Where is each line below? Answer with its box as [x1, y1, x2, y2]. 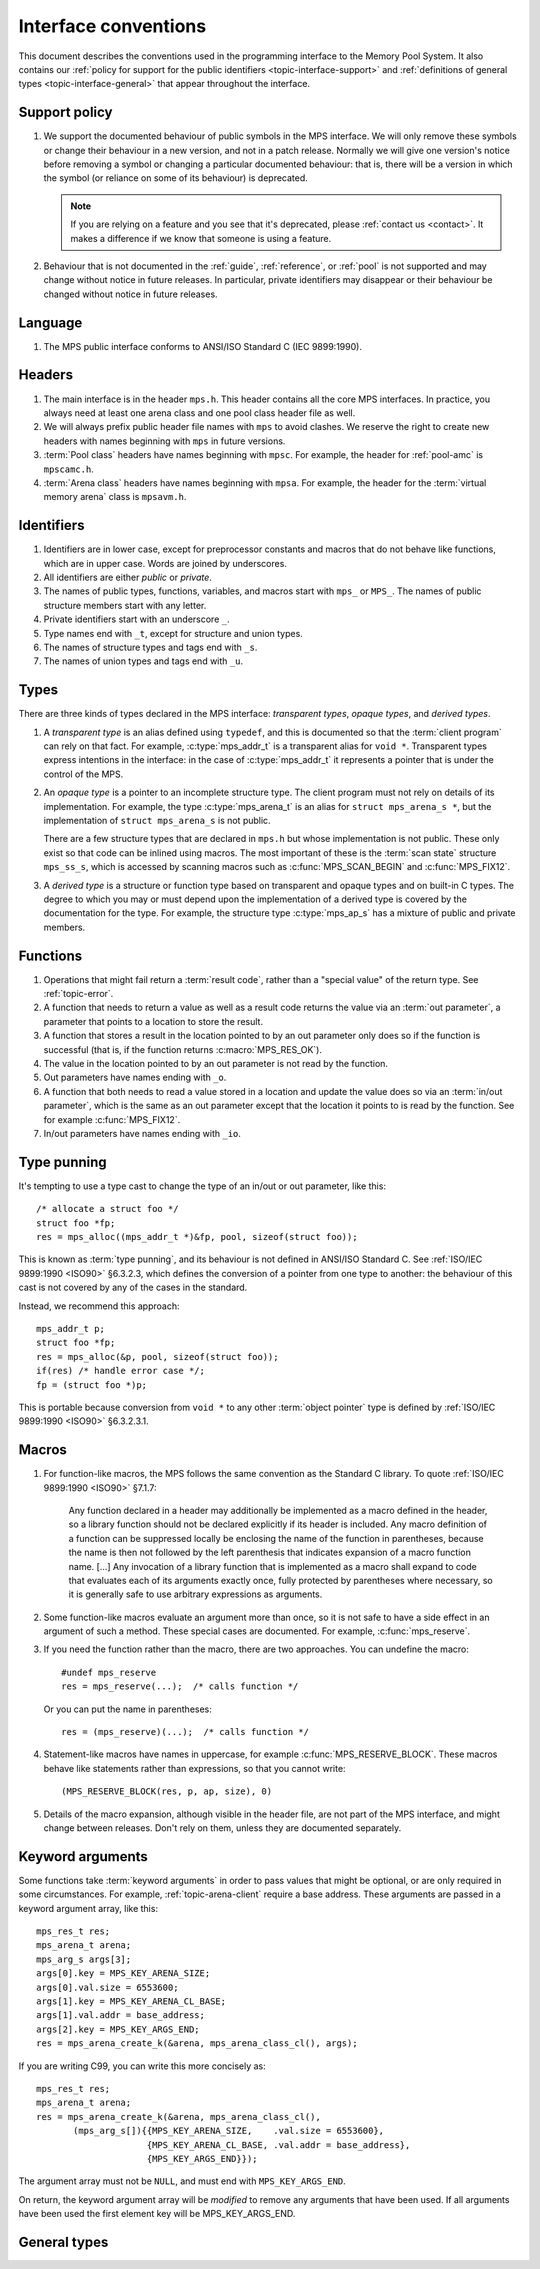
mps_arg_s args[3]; [36, 1953, 132, 1965]
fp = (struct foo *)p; [36, 1379, 148, 1390]
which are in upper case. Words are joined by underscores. [43, 557, 287, 569]
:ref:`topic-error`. [43, 988, 114, 999]
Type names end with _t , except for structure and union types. [43, 627, 304, 639]
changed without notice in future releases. [43, 288, 219, 300]
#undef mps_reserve [61, 1666, 157, 1678]
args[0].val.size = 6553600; [36, 1981, 179, 1993]
